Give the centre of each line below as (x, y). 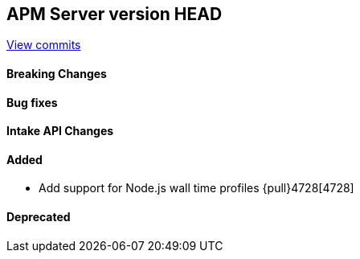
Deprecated (39, 217)
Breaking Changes (57, 74)
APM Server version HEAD (115, 14)
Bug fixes (32, 102)
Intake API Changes (60, 131)
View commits (44, 45)
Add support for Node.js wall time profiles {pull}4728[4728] (196, 188)
